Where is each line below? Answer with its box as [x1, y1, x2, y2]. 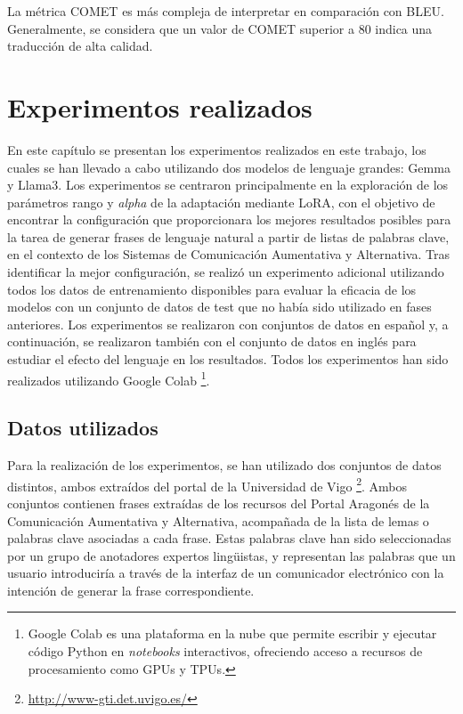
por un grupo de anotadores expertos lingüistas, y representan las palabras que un [7, 546, 456, 564]
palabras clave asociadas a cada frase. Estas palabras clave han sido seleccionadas [7, 529, 451, 548]
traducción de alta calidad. [7, 37, 153, 55]
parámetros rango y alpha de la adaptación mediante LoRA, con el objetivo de [7, 192, 435, 211]
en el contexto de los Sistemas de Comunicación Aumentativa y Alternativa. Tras [7, 245, 450, 264]
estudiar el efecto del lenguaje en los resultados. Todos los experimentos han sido [7, 350, 449, 369]
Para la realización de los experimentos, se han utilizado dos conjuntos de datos [7, 456, 442, 475]
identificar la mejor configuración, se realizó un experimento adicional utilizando [7, 263, 444, 281]
